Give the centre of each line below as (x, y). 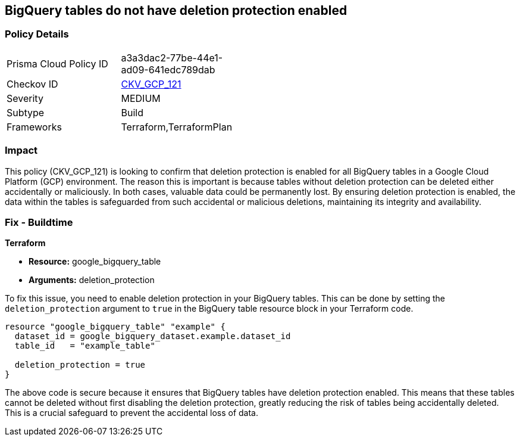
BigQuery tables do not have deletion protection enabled (176, 10)
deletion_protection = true (80, 365)
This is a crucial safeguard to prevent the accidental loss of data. (131, 413)
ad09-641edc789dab (168, 69)
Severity (25, 98)
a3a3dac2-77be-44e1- (172, 58)
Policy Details (37, 34)
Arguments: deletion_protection (92, 280)
